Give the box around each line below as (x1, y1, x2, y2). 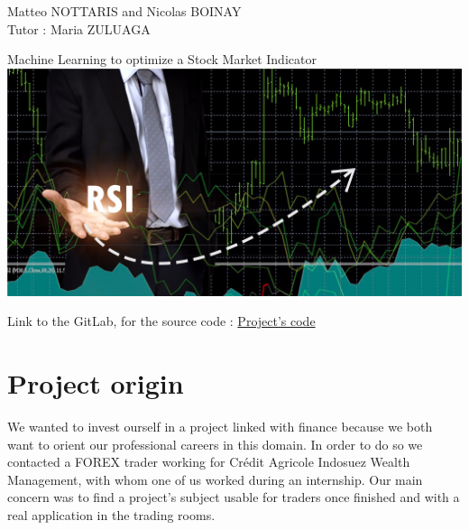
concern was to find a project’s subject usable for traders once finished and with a (7, 488, 460, 507)
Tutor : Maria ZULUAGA (7, 19, 151, 38)
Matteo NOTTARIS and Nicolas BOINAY (7, 2, 242, 20)
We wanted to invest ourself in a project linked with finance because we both (7, 417, 433, 436)
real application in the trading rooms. (7, 506, 216, 525)
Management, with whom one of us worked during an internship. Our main (7, 470, 423, 488)
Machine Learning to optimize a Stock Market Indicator (7, 50, 317, 69)
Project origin (7, 365, 184, 402)
